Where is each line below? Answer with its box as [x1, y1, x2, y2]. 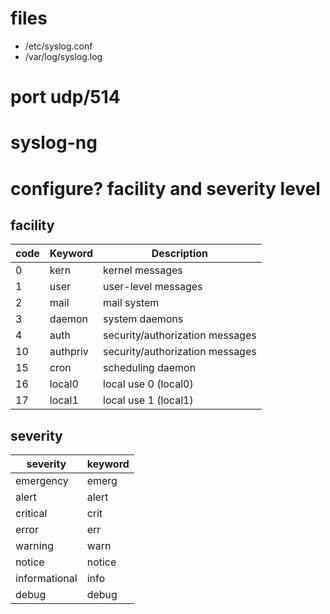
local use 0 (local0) [103, 377, 194, 391]
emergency [15, 474, 69, 488]
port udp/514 [10, 86, 121, 109]
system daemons [103, 312, 184, 326]
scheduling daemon [103, 361, 197, 375]
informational [15, 572, 78, 586]
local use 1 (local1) [103, 393, 194, 407]
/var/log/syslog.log [24, 50, 103, 62]
